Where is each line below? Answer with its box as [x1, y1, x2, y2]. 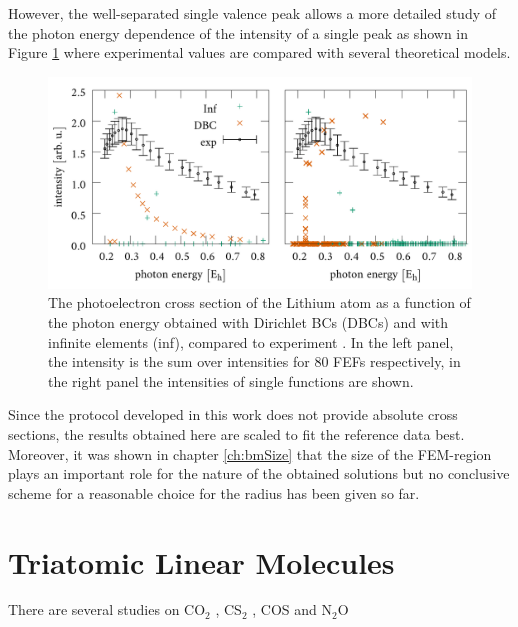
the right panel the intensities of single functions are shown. [48, 370, 414, 391]
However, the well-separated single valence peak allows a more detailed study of [8, 3, 497, 23]
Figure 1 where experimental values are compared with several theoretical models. [8, 42, 511, 63]
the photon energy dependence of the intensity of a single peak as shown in [8, 22, 469, 43]
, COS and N [252, 599, 332, 620]
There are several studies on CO [8, 599, 206, 620]
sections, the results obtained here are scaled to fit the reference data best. [8, 423, 465, 444]
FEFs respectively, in [333, 351, 461, 372]
